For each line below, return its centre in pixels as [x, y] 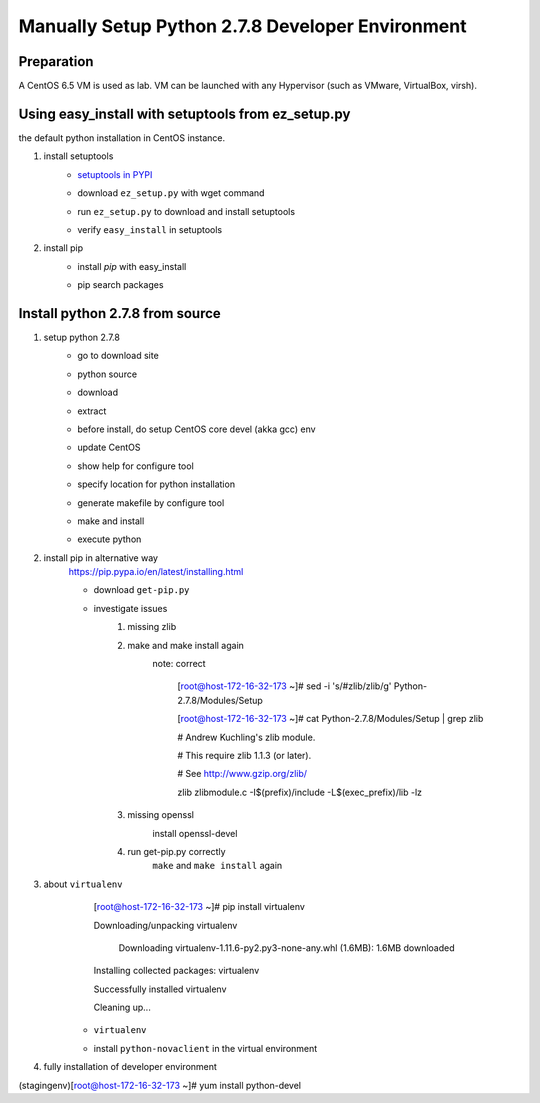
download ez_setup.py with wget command [171, 193]
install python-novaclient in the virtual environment [205, 1048]
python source [107, 374]
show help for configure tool [135, 466]
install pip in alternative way [101, 557]
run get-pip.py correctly [176, 851]
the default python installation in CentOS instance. [122, 137]
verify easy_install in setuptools [150, 229]
